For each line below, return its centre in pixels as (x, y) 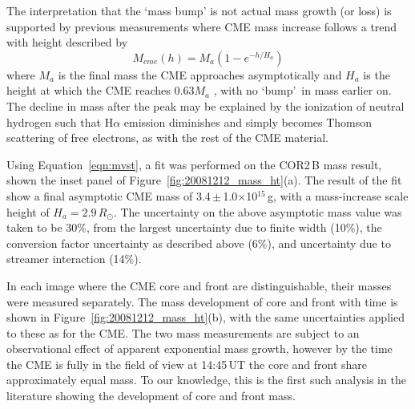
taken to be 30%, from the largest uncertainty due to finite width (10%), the (194, 227)
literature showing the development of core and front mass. (151, 396)
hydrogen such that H (60, 121)
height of (28, 211)
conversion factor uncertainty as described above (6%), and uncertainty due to (199, 243)
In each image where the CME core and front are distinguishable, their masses (199, 285)
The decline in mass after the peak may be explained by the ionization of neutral (205, 105)
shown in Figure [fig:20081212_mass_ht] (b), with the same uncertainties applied (205, 317)
